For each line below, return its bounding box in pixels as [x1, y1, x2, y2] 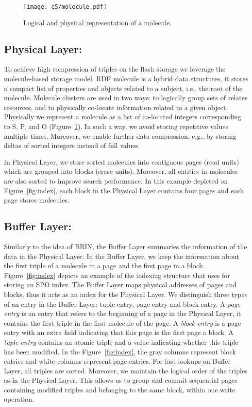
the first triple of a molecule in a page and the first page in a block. [4, 260, 205, 271]
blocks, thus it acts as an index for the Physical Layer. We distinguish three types [4, 289, 248, 299]
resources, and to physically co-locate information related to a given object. [4, 102, 228, 112]
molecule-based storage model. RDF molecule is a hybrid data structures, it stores [4, 74, 249, 84]
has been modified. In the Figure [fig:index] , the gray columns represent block [4, 346, 236, 356]
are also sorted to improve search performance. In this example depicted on [4, 175, 228, 185]
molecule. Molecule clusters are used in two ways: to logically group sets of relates [4, 92, 248, 103]
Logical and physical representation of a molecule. [23, 17, 172, 27]
